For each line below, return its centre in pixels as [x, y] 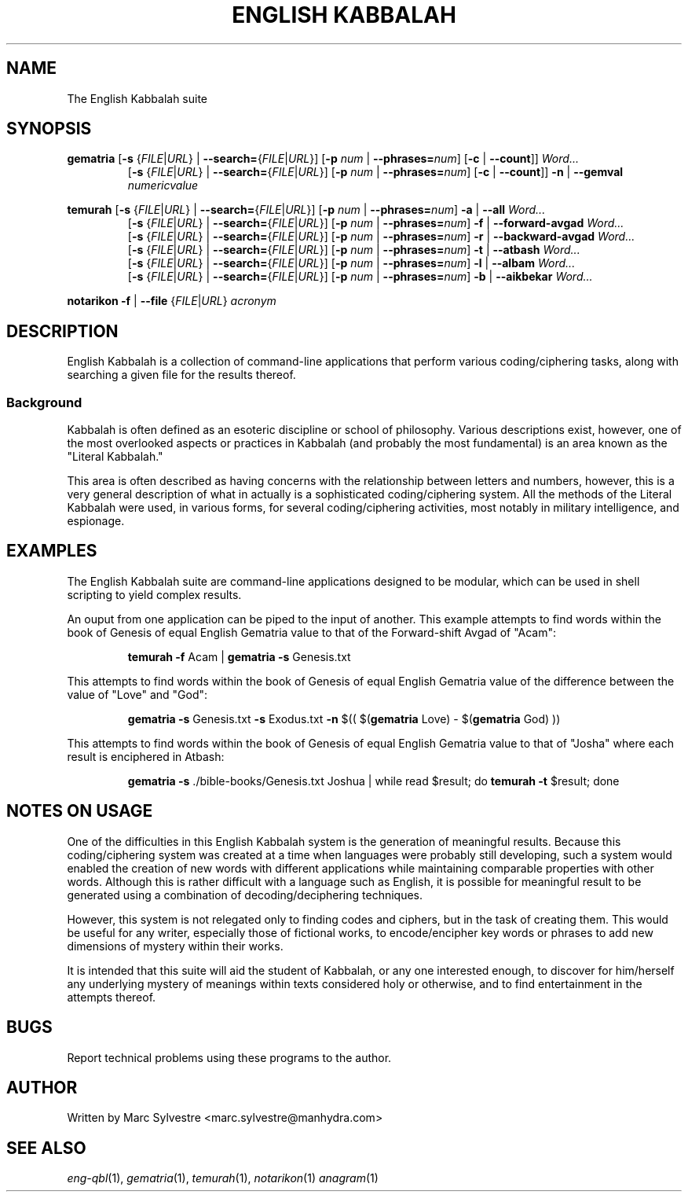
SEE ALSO [46, 1148]
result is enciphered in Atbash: [146, 756]
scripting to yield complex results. [154, 594]
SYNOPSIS [49, 129]
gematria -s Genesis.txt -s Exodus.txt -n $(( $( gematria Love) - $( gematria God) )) [344, 718]
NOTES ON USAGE [80, 811]
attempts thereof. [112, 997]
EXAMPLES [52, 551]
